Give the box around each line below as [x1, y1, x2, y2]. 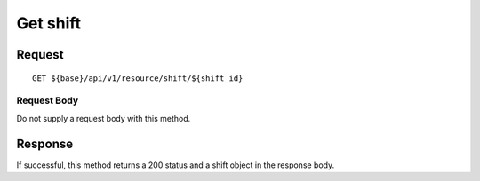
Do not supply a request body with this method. [16, 113, 191, 123]
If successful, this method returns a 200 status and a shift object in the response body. [16, 160, 335, 170]
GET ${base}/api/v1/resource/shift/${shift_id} [32, 73, 244, 83]
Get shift [16, 13, 82, 33]
